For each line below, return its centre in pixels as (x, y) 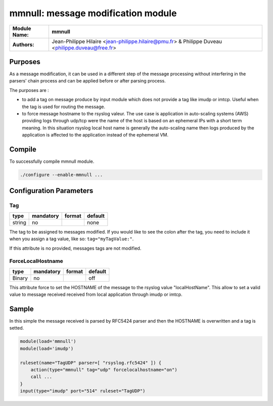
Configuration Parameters (51, 191)
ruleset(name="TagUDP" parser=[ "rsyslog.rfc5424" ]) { (91, 363)
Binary (20, 278)
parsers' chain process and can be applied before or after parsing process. (88, 81)
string (19, 222)
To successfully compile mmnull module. (52, 161)
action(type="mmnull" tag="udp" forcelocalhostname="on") (104, 370)
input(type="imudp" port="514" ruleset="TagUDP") (83, 391)
